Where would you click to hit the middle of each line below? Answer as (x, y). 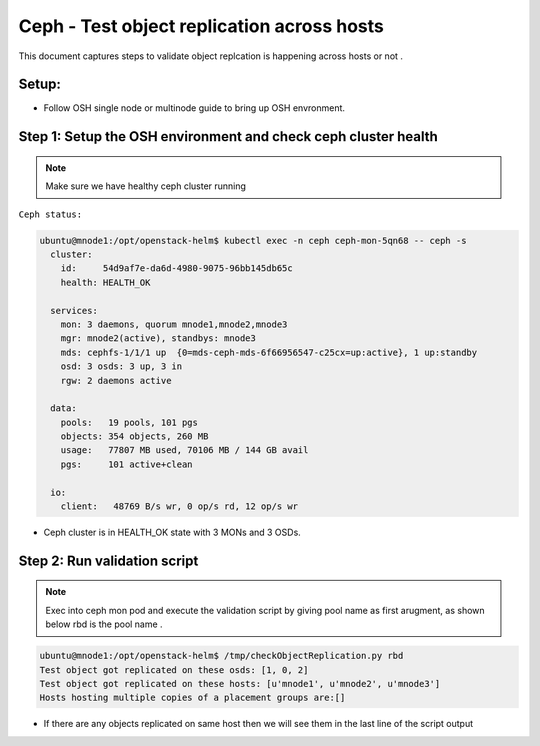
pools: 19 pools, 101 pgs (129, 422)
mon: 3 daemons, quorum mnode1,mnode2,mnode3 (174, 324)
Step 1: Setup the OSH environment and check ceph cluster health (228, 136)
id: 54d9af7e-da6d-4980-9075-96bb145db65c (177, 268)
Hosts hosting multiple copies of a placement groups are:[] (192, 698)
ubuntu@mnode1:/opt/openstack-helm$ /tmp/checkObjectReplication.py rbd (221, 656)
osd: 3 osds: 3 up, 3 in (121, 366)
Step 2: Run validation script (108, 560)
